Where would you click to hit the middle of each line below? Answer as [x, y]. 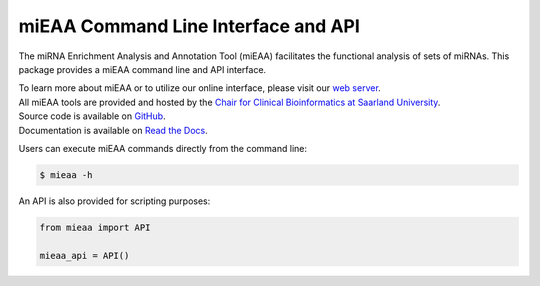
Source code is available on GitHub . [92, 116]
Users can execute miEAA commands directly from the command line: [163, 148]
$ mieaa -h [66, 174]
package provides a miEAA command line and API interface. [142, 69]
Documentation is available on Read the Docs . [113, 130]
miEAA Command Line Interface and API [189, 26]
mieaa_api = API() [84, 255]
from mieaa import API [95, 227]
